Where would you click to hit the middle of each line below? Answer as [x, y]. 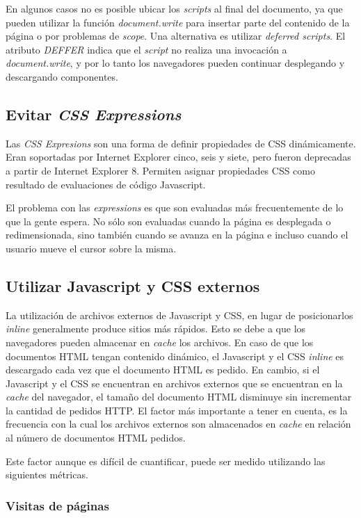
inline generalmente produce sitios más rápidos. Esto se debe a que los [156, 329]
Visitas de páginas [57, 505]
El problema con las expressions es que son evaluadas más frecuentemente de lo [175, 208]
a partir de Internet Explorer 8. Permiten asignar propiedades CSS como [160, 170]
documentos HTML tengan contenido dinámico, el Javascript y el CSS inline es [175, 356]
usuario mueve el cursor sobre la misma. [91, 248]
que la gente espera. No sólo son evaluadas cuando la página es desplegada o [168, 221]
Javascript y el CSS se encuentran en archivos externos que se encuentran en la [174, 383]
